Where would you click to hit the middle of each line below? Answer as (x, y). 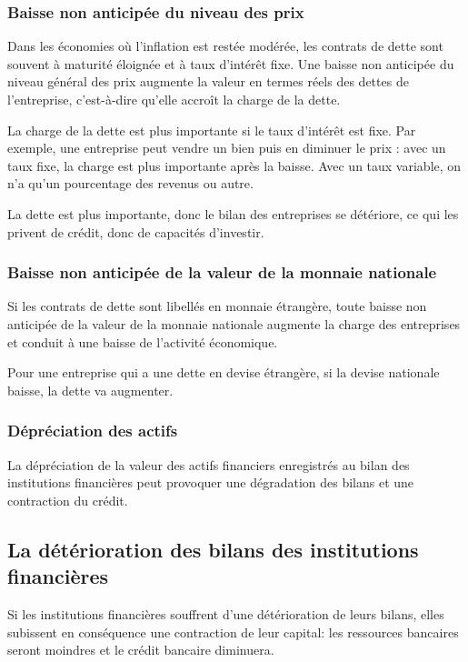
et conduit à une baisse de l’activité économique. (143, 341)
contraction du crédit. (68, 500)
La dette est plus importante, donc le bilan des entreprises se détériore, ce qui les (233, 213)
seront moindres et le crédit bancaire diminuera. (141, 650)
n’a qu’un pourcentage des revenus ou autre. (130, 183)
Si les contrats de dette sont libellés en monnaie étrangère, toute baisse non (217, 306)
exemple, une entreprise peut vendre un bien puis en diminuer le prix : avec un (227, 148)
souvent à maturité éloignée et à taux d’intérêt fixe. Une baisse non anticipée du (231, 63)
